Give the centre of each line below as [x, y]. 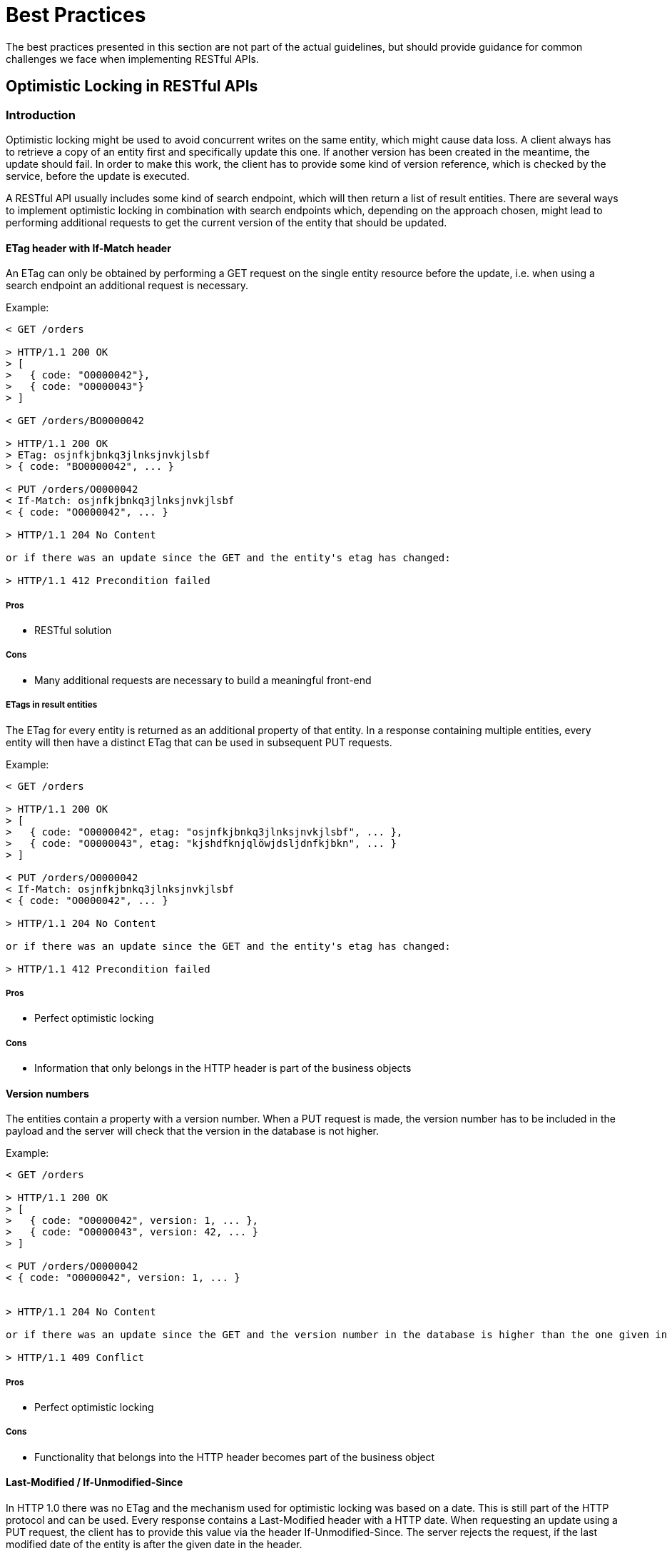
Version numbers [47, 1093]
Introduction [41, 115]
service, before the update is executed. [98, 176]
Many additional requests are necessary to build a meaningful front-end [203, 680]
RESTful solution [73, 630]
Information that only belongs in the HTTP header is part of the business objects [223, 1068]
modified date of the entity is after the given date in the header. [154, 1545]
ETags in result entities [52, 705]
